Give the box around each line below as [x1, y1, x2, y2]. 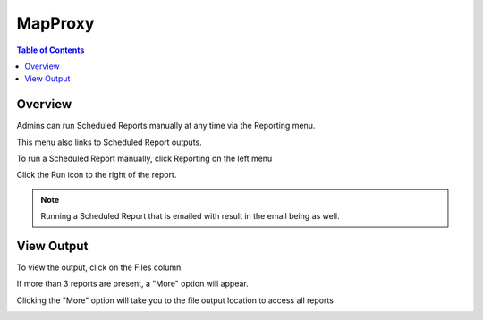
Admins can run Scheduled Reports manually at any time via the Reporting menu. [16, 121, 316, 131]
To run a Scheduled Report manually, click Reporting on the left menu [16, 153, 273, 164]
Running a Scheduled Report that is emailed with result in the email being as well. [40, 211, 340, 222]
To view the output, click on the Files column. [16, 262, 183, 273]
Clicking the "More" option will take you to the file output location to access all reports [16, 295, 335, 306]
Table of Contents [16, 45, 85, 55]
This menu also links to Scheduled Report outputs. [16, 137, 203, 147]
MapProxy [16, 13, 95, 33]
